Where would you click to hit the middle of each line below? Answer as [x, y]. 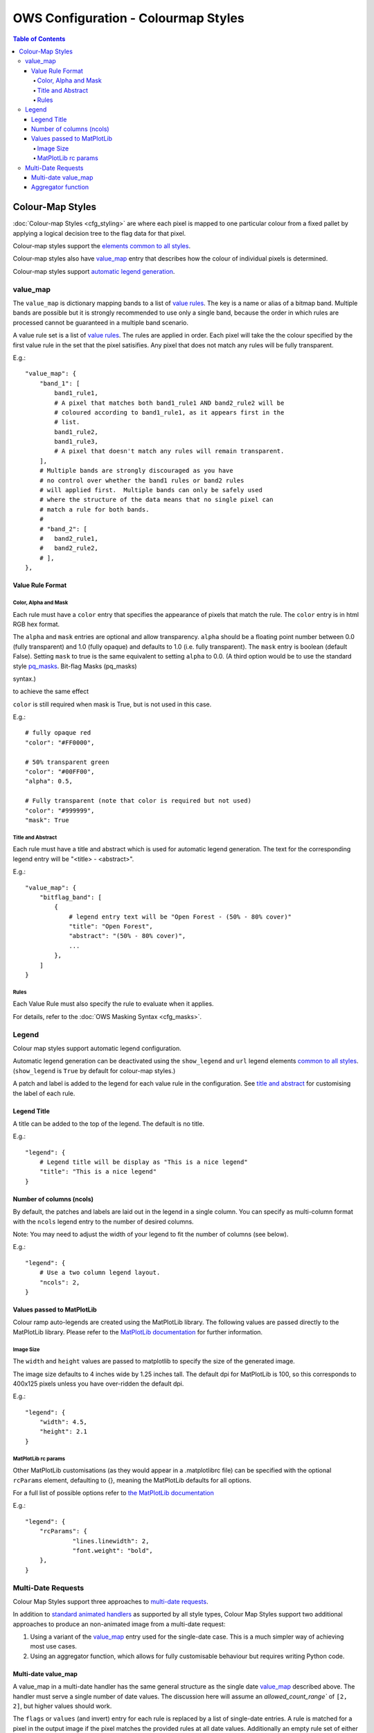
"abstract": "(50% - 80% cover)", [127, 936]
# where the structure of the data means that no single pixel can [156, 500]
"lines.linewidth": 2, [111, 1541]
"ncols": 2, [60, 1282]
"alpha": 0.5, [49, 781]
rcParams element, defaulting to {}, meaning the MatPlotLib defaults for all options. [132, 1480]
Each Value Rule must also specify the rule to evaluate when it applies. [113, 1004]
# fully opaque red [58, 733]
